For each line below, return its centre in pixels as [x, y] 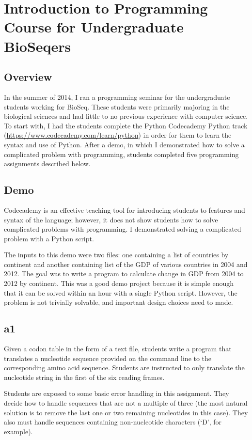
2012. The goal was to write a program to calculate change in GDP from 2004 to [124, 274]
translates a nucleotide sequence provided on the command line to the [108, 358]
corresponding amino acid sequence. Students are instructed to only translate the [124, 368]
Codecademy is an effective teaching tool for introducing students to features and [125, 210]
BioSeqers [38, 46]
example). [18, 431]
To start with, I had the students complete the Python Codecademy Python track [126, 125]
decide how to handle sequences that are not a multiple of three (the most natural [126, 403]
